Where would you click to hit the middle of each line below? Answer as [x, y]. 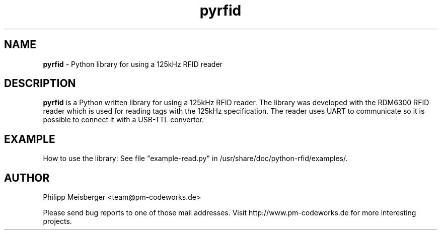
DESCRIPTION [40, 84]
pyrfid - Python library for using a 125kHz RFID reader [133, 64]
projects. [57, 221]
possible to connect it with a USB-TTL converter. [123, 120]
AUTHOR [27, 178]
